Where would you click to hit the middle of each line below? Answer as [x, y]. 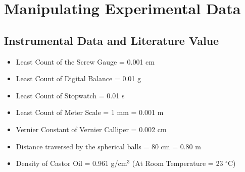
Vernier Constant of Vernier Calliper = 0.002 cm [91, 129]
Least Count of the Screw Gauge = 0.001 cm [85, 61]
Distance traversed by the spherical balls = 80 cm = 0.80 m [108, 146]
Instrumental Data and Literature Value [112, 40]
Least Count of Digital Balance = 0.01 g [78, 78]
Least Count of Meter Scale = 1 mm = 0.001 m [90, 112]
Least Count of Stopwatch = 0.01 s [70, 95]
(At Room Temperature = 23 [178, 163]
